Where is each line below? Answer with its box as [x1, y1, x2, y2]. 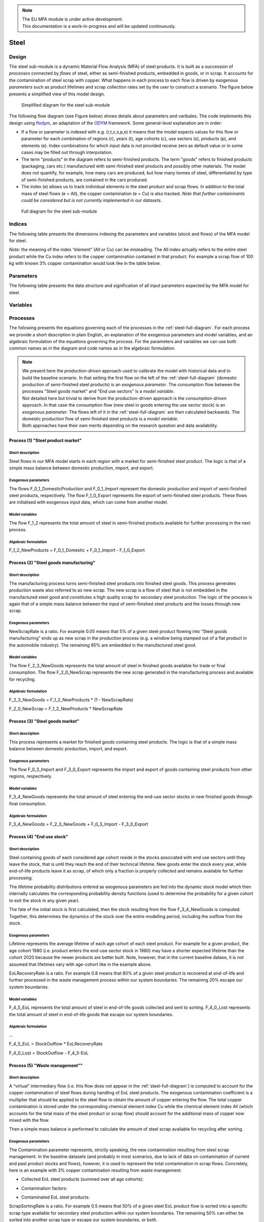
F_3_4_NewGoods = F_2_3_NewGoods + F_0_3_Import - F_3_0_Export [9, 821, 149, 827]
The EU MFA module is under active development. [22, 16, 123, 22]
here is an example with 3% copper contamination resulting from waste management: [9, 1167, 182, 1173]
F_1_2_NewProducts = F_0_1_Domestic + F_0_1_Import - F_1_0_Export [9, 547, 145, 553]
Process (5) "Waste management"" [9, 1062, 83, 1068]
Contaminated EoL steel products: [21, 1194, 90, 1200]
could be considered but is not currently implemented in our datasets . [21, 197, 162, 203]
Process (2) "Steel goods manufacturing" [9, 560, 95, 566]
